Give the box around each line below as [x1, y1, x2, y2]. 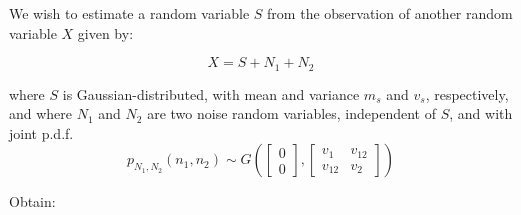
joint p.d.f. [9, 122, 74, 143]
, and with [449, 103, 513, 124]
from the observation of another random [267, 3, 513, 23]
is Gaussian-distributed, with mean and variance [62, 83, 360, 104]
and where [9, 103, 73, 124]
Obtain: [9, 191, 56, 212]
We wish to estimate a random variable [9, 3, 250, 23]
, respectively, [425, 83, 509, 104]
